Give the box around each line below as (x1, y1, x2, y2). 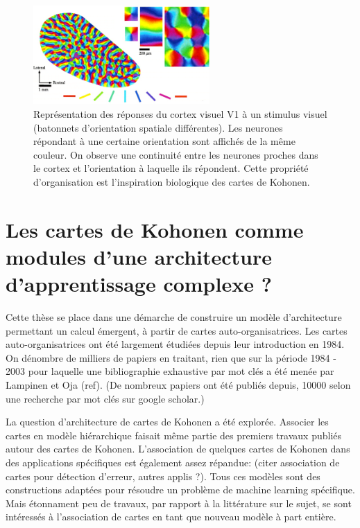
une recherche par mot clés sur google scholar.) (6, 391, 205, 405)
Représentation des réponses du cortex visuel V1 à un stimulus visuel (33, 107, 327, 121)
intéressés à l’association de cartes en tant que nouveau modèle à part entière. (6, 509, 336, 524)
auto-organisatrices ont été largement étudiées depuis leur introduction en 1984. (6, 337, 345, 351)
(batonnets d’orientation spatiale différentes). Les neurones (33, 120, 283, 134)
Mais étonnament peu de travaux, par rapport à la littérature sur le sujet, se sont (6, 495, 352, 510)
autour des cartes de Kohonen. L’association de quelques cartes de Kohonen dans (6, 441, 350, 456)
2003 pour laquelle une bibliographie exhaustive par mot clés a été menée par (6, 364, 334, 378)
